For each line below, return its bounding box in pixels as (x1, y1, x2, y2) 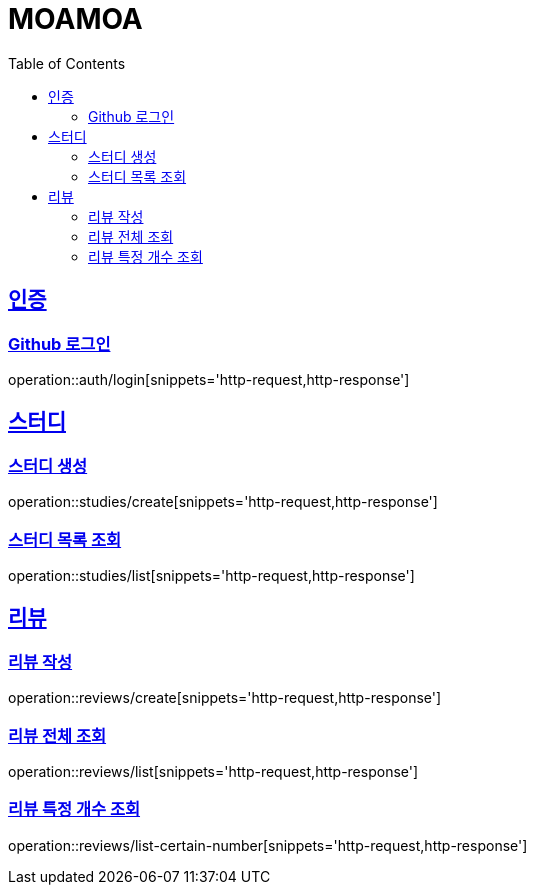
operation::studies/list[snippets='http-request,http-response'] (8, 566, 415, 584)
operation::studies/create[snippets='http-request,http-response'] (8, 493, 438, 511)
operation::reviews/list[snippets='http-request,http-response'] (8, 762, 419, 780)
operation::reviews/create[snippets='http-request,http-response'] (8, 689, 442, 707)
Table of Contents (8, 54, 126, 72)
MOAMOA (8, 2, 143, 36)
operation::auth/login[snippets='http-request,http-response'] (8, 370, 410, 388)
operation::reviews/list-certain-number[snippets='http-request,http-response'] (8, 836, 528, 854)
